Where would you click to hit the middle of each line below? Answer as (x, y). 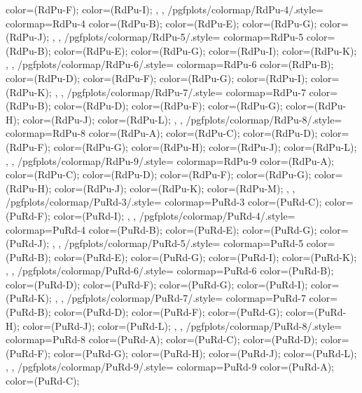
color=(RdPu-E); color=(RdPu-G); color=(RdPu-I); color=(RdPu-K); (206, 50)
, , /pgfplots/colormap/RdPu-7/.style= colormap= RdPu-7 (180, 92)
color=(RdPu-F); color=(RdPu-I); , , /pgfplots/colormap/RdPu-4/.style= (165, 9)
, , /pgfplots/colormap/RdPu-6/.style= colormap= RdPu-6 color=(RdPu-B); (170, 64)
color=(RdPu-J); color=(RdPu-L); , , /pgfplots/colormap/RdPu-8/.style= (182, 119)
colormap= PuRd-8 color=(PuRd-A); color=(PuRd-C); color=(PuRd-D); (162, 339)
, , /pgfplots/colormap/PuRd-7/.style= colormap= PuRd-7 (180, 298)
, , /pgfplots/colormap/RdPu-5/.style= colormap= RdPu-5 (178, 37)
